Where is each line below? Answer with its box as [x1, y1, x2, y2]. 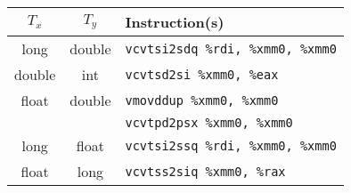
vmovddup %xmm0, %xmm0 [125, 92, 279, 108]
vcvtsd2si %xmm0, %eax [125, 67, 279, 82]
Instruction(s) [125, 12, 224, 32]
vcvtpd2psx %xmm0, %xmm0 [125, 116, 293, 130]
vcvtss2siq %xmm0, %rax [125, 164, 286, 179]
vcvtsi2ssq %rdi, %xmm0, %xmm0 [125, 138, 337, 153]
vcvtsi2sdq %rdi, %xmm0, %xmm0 [125, 41, 337, 56]
